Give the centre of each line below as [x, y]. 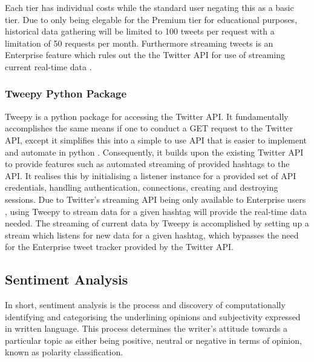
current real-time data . [48, 66]
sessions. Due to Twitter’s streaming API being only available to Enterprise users [155, 199]
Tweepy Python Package [66, 94]
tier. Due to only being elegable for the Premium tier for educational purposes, [151, 19]
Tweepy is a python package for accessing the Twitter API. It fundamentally [147, 116]
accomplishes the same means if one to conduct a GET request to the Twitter [149, 128]
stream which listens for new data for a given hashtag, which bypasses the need [152, 235]
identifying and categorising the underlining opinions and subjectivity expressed [153, 316]
